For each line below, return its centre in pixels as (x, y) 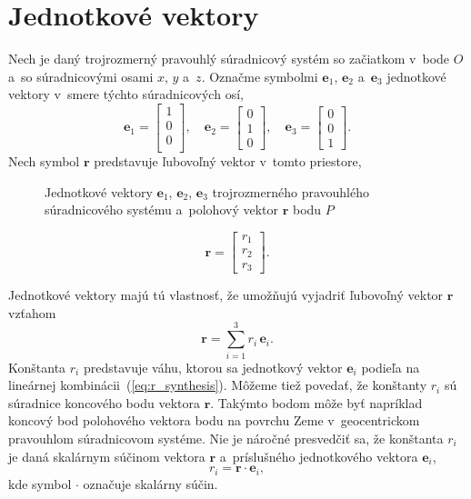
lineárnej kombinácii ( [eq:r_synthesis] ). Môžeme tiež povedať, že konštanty (218, 385)
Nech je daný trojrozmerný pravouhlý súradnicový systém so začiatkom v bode (229, 59)
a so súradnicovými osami (81, 76)
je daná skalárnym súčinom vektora (107, 456)
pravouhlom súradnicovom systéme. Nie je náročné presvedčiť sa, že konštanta (226, 438)
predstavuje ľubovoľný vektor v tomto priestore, (228, 161)
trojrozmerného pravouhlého (291, 191)
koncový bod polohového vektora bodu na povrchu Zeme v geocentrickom (214, 420)
